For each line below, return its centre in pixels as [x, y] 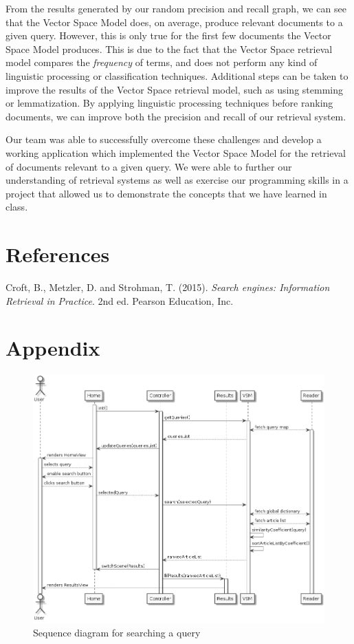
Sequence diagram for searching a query [117, 633]
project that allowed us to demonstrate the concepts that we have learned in [166, 193]
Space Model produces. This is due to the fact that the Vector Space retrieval [169, 49]
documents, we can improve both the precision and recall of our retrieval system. [176, 116]
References [58, 254]
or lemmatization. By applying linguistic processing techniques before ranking [169, 103]
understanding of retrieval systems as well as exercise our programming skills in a [177, 180]
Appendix [53, 348]
